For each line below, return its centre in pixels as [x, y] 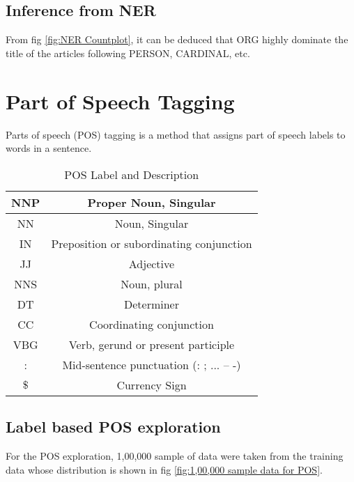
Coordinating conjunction [152, 324]
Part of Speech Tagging [120, 101]
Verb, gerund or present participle [152, 344]
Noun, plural [152, 283]
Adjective [152, 263]
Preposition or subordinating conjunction [152, 243]
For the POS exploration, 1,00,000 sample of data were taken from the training [175, 455]
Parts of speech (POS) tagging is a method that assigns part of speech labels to [176, 134]
